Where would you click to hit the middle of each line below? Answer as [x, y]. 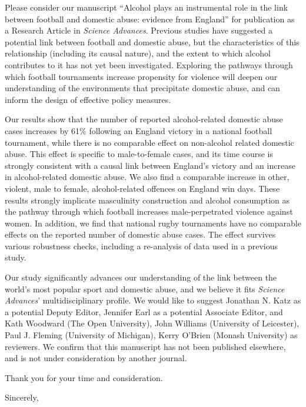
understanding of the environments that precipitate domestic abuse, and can [142, 88]
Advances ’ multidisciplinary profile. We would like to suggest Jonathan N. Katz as [153, 300]
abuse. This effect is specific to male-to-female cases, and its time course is [139, 154]
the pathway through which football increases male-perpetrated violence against [149, 211]
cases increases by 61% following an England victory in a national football [139, 130]
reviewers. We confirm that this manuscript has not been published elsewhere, [145, 346]
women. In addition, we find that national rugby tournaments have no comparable [153, 223]
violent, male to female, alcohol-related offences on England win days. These [142, 188]
